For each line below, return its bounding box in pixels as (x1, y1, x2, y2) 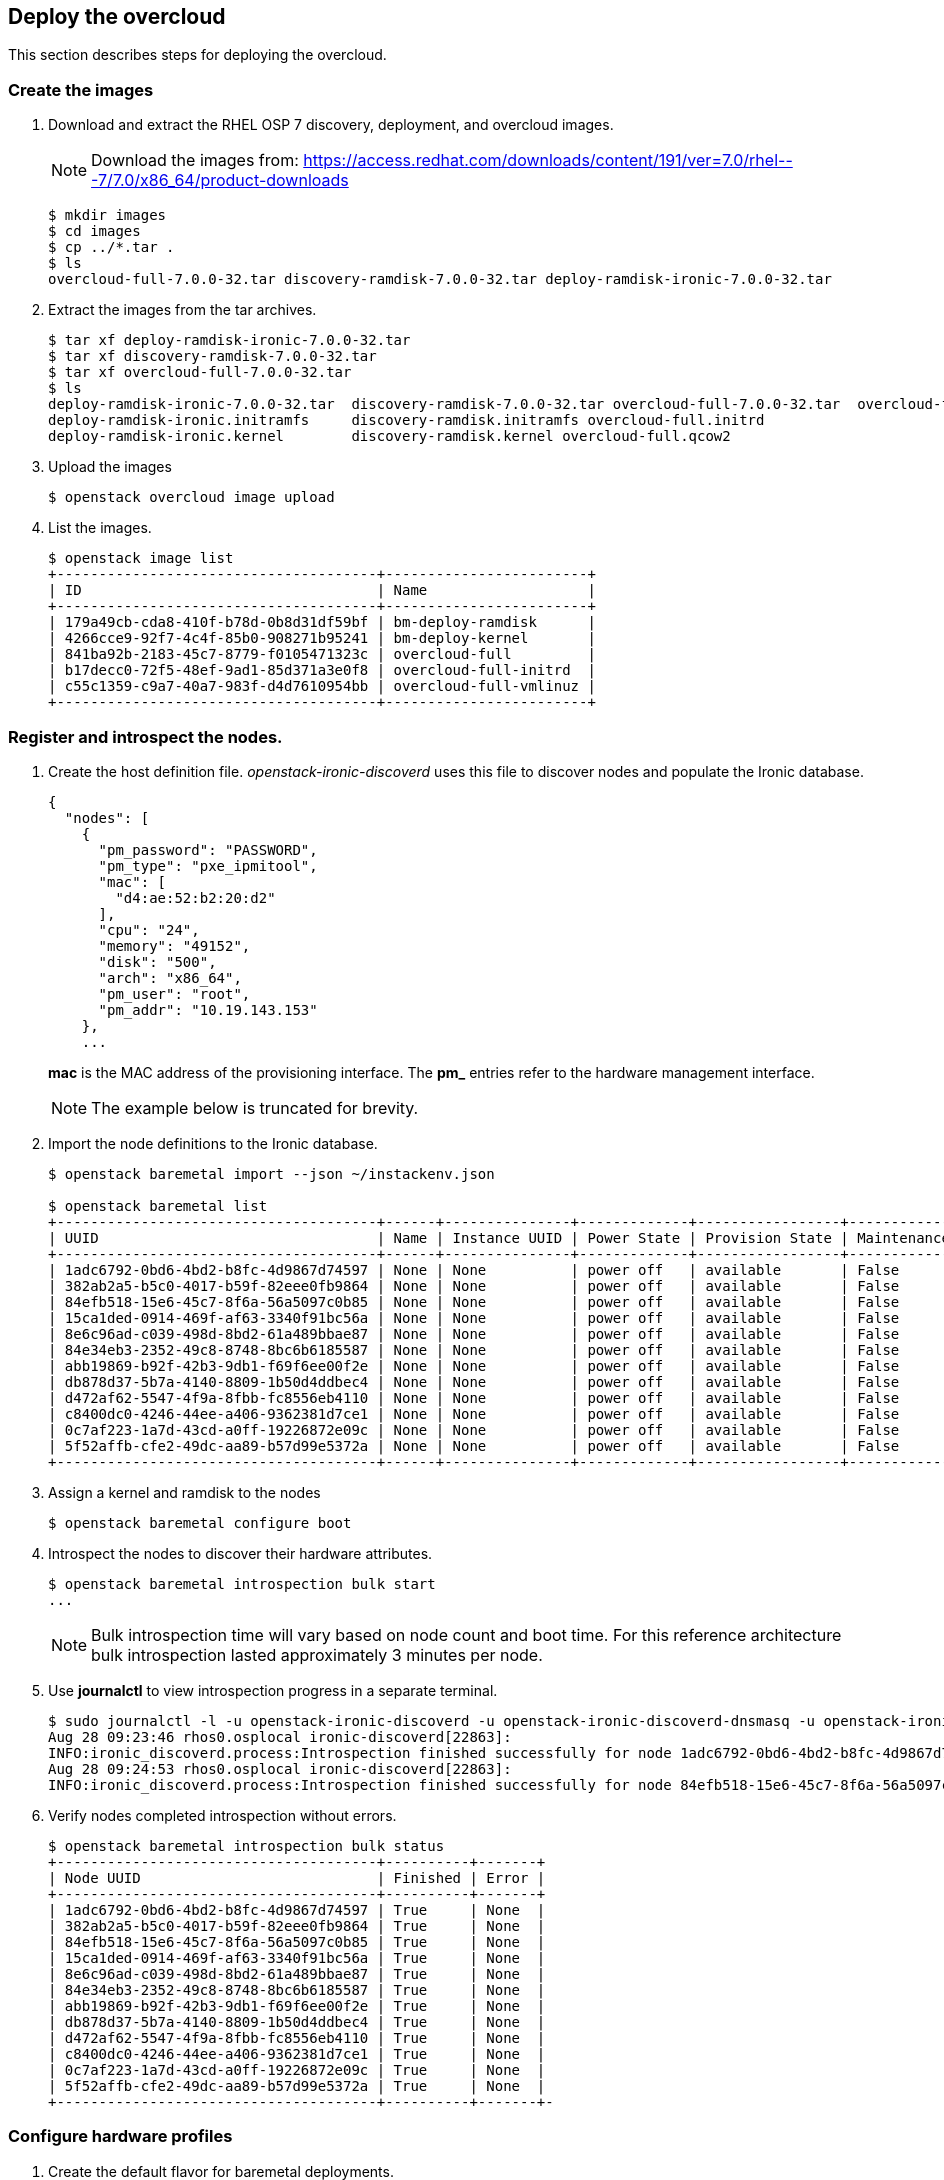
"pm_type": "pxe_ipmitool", (98, 857, 318, 874)
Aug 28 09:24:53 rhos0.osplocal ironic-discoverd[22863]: (48, 1760, 512, 1777)
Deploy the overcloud (8, 4, 226, 29)
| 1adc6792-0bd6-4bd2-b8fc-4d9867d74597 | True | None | (48, 1901, 546, 1918)
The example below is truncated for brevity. (91, 1097, 419, 1118)
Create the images (8, 79, 154, 100)
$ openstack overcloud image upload (48, 489, 335, 506)
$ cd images (48, 223, 141, 240)
